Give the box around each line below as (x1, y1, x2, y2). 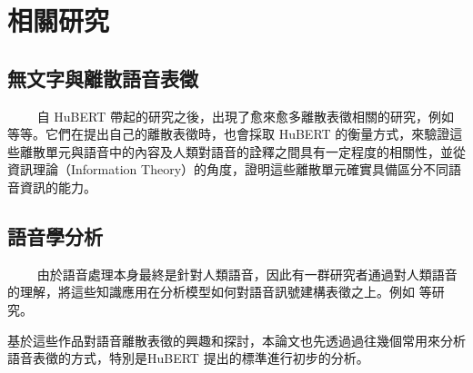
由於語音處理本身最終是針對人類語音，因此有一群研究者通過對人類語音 (36, 264, 458, 283)
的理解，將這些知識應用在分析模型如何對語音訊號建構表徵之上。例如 (7, 282, 415, 301)
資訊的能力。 (19, 177, 96, 196)
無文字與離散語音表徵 (7, 64, 198, 92)
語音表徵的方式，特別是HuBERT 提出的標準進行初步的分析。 (7, 348, 369, 368)
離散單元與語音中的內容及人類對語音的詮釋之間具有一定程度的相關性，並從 (19, 142, 466, 161)
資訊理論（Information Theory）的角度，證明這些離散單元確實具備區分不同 (7, 160, 449, 179)
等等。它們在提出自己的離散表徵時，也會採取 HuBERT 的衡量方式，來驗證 (7, 124, 450, 143)
